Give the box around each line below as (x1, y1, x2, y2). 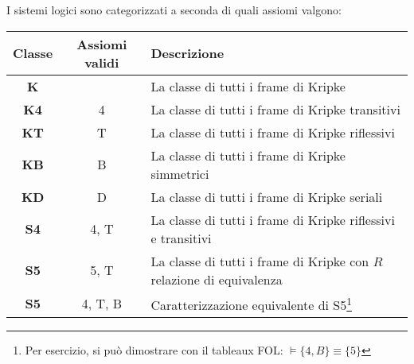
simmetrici (150, 164, 209, 183)
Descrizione (150, 44, 225, 63)
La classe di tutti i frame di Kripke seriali (150, 187, 383, 206)
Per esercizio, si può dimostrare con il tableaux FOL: (25, 341, 283, 358)
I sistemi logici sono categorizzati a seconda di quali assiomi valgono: (6, 2, 342, 17)
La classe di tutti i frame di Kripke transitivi (150, 99, 400, 118)
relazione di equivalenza (150, 269, 283, 288)
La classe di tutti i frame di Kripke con (150, 251, 369, 270)
